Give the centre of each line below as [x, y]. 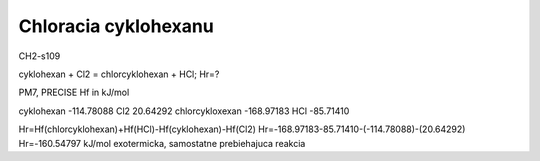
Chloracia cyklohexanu [116, 26]
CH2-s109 [39, 56]
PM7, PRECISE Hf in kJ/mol [74, 92]
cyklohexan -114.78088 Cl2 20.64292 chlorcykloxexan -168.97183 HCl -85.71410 [184, 111]
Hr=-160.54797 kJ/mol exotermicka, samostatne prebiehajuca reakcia [162, 143]
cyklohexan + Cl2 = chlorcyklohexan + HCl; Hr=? [119, 74]
